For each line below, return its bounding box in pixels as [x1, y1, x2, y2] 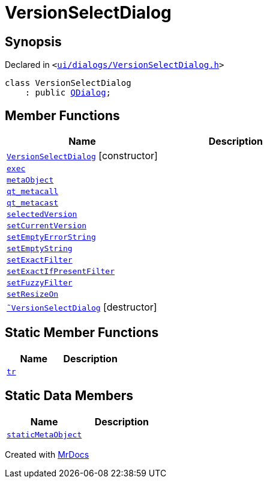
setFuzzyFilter [7, 278, 73, 288]
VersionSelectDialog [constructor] [7, 150, 158, 162]
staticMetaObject [7, 430, 82, 439]
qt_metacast [7, 198, 59, 208]
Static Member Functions [5, 325, 159, 341]
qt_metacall [7, 187, 59, 196]
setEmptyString [7, 244, 73, 254]
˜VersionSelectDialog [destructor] [7, 301, 157, 314]
